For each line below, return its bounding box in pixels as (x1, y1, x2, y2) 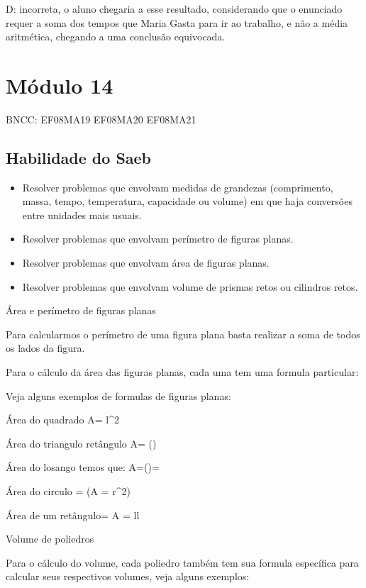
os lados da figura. (6, 340, 85, 355)
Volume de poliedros (6, 531, 94, 546)
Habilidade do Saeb (6, 146, 152, 168)
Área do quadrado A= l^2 (6, 412, 119, 427)
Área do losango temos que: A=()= (6, 460, 160, 475)
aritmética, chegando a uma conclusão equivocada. (6, 29, 226, 44)
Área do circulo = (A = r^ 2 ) (6, 484, 131, 499)
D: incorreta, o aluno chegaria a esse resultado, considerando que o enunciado (6, 1, 343, 16)
